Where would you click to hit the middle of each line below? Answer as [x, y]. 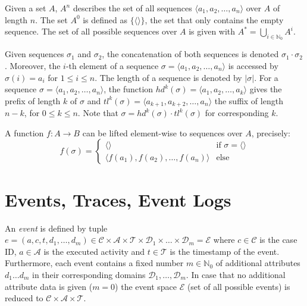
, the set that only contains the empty [214, 19]
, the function [129, 89]
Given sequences [35, 54]
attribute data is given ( [49, 286]
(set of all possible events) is [239, 286]
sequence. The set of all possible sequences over [91, 31]
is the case [278, 240]
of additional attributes [258, 263]
